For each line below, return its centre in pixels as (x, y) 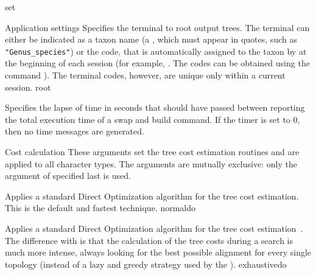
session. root (28, 87)
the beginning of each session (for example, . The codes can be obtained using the (157, 63)
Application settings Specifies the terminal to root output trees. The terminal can (157, 27)
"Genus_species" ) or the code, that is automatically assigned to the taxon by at (156, 51)
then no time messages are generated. (75, 131)
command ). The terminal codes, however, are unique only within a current (145, 75)
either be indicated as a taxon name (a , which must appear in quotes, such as (151, 39)
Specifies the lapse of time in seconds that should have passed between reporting (155, 107)
